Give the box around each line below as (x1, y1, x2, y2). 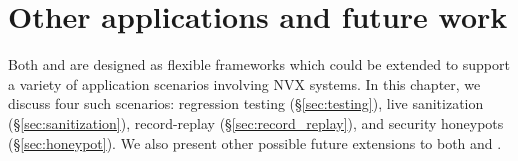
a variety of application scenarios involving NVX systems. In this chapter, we (8, 73, 481, 94)
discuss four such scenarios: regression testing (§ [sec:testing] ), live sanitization (8, 93, 484, 114)
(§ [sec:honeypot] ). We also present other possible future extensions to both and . (8, 132, 502, 153)
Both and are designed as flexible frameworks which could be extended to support (8, 54, 510, 75)
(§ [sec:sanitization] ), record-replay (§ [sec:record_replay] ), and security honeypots (8, 112, 504, 133)
